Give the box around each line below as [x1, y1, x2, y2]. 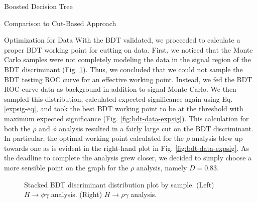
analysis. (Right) [51, 189, 102, 199]
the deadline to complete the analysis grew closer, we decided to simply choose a [4, 152, 252, 163]
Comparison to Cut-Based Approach [4, 18, 116, 28]
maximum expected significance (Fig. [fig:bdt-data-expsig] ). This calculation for [4, 113, 249, 123]
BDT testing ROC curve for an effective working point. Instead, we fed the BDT [4, 74, 252, 84]
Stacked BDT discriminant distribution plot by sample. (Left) [24, 179, 214, 189]
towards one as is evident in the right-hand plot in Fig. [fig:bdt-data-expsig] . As [4, 142, 249, 153]
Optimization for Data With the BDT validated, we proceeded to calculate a [4, 35, 240, 45]
